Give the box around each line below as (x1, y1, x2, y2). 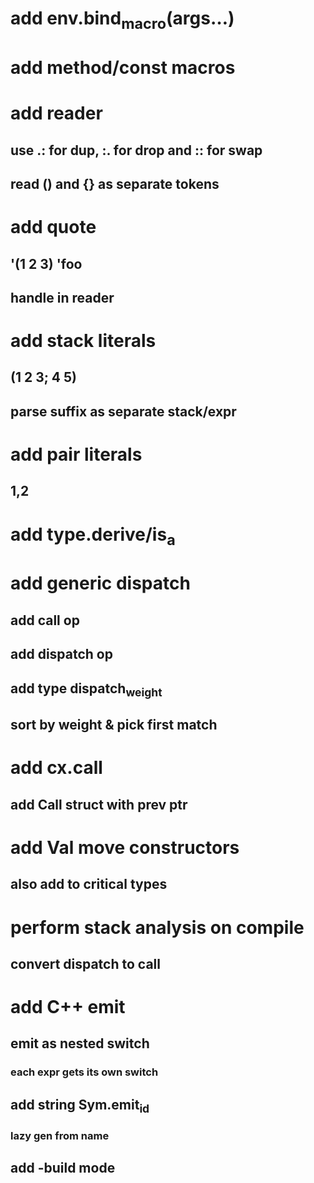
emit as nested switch (10, 1035, 150, 1052)
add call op (10, 612, 80, 629)
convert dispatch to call (10, 955, 161, 972)
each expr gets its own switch (10, 1065, 159, 1079)
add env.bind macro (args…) (10, 7, 235, 33)
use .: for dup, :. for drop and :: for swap (10, 142, 263, 159)
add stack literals (10, 330, 157, 352)
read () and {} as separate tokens (10, 175, 220, 192)
